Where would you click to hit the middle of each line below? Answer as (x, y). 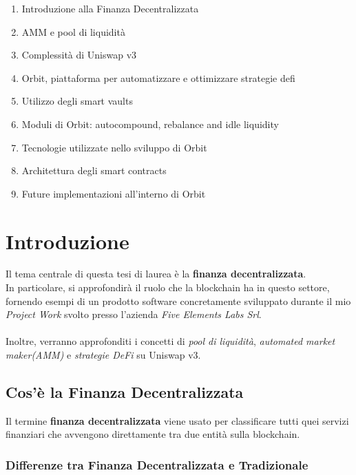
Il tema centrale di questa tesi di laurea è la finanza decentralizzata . (156, 274)
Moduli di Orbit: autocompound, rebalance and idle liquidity (150, 124)
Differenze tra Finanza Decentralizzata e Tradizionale (157, 464)
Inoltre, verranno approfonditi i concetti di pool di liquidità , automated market (170, 341)
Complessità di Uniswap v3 (79, 55)
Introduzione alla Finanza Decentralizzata (110, 8)
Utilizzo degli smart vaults (77, 101)
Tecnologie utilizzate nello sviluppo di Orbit (114, 147)
